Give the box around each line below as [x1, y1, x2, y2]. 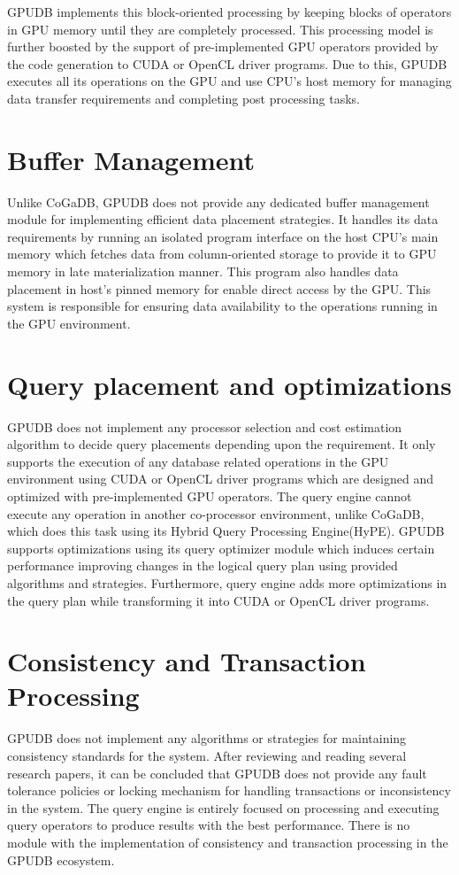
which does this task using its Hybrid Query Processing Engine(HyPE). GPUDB [7, 522, 445, 540]
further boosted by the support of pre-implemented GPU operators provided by [7, 37, 439, 56]
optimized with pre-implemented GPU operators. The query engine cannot [7, 486, 412, 505]
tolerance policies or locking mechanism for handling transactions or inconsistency [7, 781, 451, 800]
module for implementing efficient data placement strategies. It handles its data [7, 210, 439, 228]
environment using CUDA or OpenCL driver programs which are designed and [7, 469, 433, 488]
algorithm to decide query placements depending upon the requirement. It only [7, 435, 436, 453]
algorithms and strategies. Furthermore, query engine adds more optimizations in [7, 573, 448, 592]
